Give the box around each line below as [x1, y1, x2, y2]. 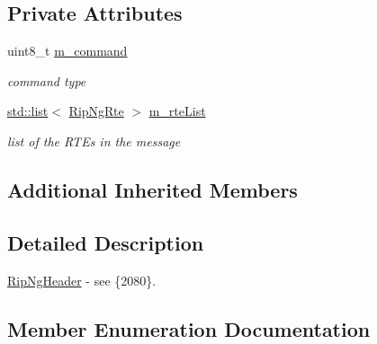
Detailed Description [7, 228, 204, 256]
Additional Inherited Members [7, 175, 298, 203]
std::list [7, 101, 49, 120]
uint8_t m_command [7, 41, 128, 60]
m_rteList [148, 101, 206, 120]
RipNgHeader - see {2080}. [7, 270, 157, 289]
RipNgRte [68, 101, 124, 120]
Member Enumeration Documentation [7, 314, 371, 342]
